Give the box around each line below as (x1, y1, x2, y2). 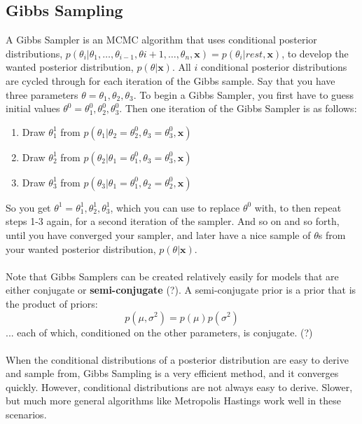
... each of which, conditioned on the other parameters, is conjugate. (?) (6, 324, 313, 339)
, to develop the (281, 46, 349, 60)
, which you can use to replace (110, 200, 240, 214)
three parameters (6, 87, 78, 102)
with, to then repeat (254, 200, 342, 214)
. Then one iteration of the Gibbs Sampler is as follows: (119, 101, 357, 116)
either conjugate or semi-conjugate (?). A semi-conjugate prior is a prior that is (6, 282, 356, 297)
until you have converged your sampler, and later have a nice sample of (6, 227, 311, 242)
